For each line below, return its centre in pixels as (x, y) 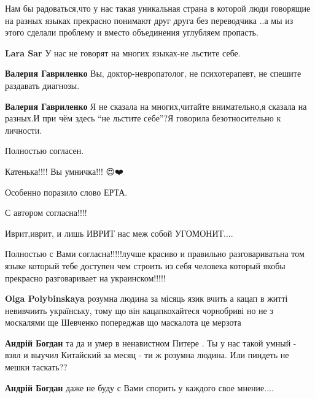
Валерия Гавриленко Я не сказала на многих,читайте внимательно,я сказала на (156, 106)
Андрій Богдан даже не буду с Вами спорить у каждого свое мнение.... (139, 387)
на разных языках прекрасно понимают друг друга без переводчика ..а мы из (149, 20)
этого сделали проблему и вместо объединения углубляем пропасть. (132, 32)
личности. (24, 130)
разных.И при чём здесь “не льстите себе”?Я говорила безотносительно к (143, 118)
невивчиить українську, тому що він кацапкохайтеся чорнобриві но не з (139, 310)
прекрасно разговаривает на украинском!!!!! (85, 277)
